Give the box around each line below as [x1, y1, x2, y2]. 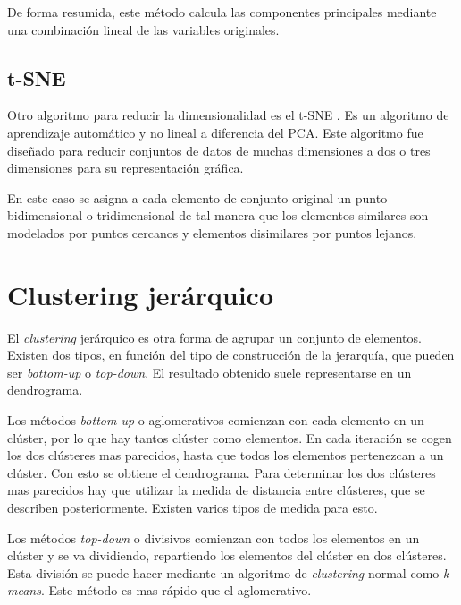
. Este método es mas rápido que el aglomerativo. [40, 581, 312, 600]
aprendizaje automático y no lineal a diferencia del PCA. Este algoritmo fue [7, 123, 423, 141]
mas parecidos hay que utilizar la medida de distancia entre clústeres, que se [7, 481, 425, 499]
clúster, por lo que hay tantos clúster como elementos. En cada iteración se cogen [7, 428, 452, 447]
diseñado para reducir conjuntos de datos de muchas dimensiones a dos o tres [7, 141, 431, 159]
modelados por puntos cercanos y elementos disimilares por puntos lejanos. [7, 223, 417, 242]
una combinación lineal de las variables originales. [7, 20, 280, 38]
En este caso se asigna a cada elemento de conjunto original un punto [7, 188, 388, 207]
